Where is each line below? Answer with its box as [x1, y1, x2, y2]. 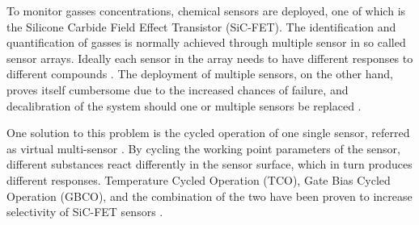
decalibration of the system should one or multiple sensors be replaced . [6, 97, 362, 114]
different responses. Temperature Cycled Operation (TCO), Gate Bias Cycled [6, 171, 391, 188]
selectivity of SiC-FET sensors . [6, 203, 163, 220]
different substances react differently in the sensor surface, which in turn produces [6, 156, 413, 173]
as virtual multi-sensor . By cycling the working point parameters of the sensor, [6, 140, 401, 156]
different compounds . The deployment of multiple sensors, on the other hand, [6, 65, 393, 82]
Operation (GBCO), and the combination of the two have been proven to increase [6, 187, 413, 204]
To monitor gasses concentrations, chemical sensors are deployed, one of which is [6, 2, 406, 19]
